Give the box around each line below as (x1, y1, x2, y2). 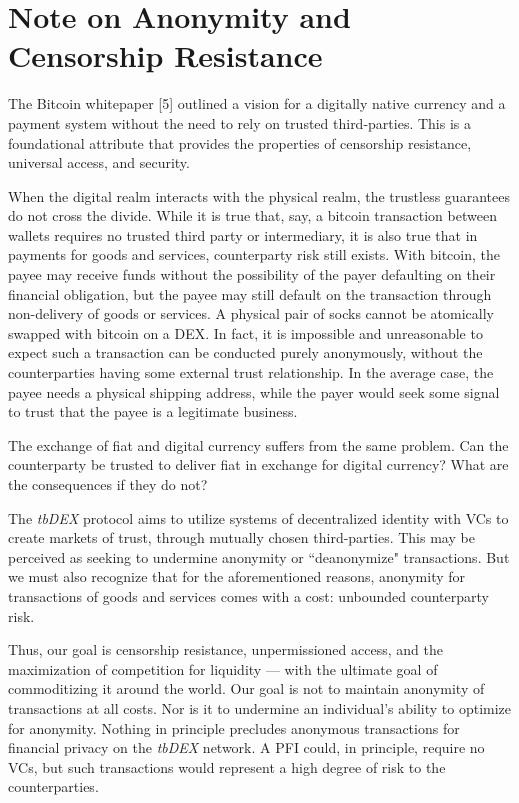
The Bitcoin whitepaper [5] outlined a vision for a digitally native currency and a (8, 93, 506, 114)
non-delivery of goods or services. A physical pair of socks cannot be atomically (8, 303, 494, 324)
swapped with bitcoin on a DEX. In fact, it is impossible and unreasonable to (8, 322, 483, 343)
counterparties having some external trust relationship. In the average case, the (8, 362, 494, 383)
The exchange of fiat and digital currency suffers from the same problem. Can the (8, 434, 509, 455)
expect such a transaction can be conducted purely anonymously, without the (8, 342, 483, 363)
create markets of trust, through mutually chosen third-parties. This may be (8, 527, 475, 548)
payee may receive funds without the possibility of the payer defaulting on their (8, 264, 496, 285)
